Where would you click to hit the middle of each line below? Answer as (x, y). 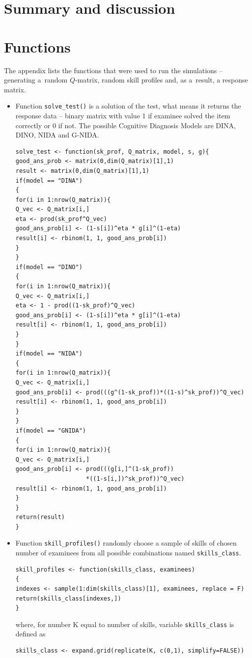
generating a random (36, 80)
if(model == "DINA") (49, 180)
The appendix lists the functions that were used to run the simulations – (113, 70)
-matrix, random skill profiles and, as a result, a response (161, 80)
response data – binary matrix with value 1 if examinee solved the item (123, 115)
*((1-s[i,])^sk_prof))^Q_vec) (135, 479)
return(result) (40, 517)
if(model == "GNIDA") (51, 430)
